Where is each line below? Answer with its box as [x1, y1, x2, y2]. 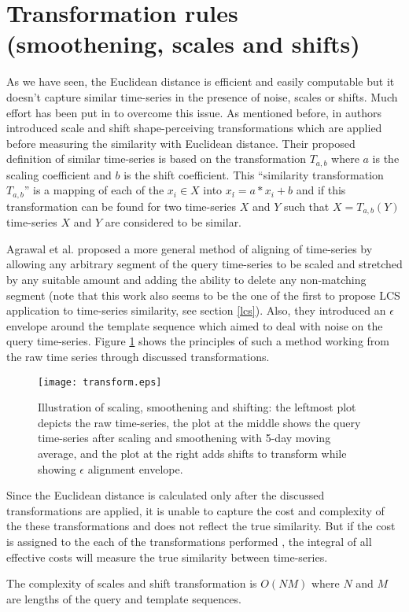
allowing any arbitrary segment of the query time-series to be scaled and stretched [6, 256, 403, 272]
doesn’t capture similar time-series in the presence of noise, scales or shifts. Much [6, 88, 398, 105]
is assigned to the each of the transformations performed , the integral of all [6, 533, 372, 549]
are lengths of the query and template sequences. [6, 590, 241, 606]
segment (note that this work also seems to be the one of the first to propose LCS [6, 286, 400, 303]
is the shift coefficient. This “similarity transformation [123, 166, 384, 182]
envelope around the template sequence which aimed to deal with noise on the [6, 317, 383, 334]
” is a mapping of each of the [24, 182, 164, 198]
